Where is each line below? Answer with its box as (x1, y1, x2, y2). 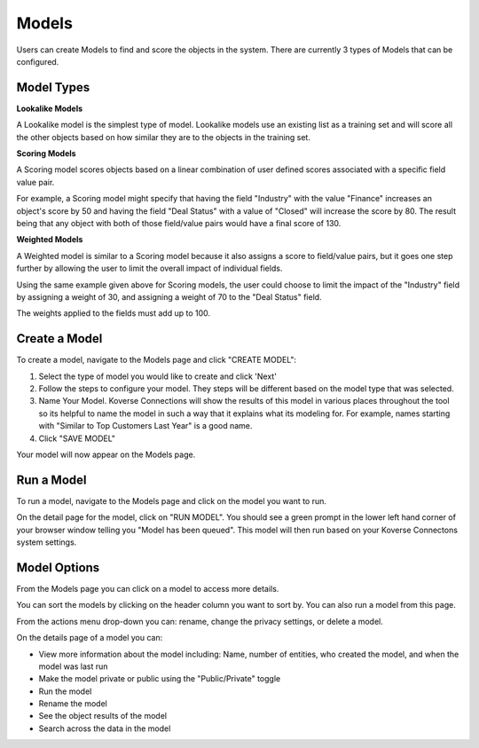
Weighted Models (16, 234, 83, 245)
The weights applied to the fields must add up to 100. (16, 308, 211, 319)
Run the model (38, 686, 92, 697)
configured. (16, 56, 59, 67)
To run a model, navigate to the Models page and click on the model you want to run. (16, 495, 327, 506)
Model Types (16, 80, 90, 95)
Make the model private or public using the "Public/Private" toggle (38, 673, 281, 684)
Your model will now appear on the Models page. (16, 449, 196, 460)
